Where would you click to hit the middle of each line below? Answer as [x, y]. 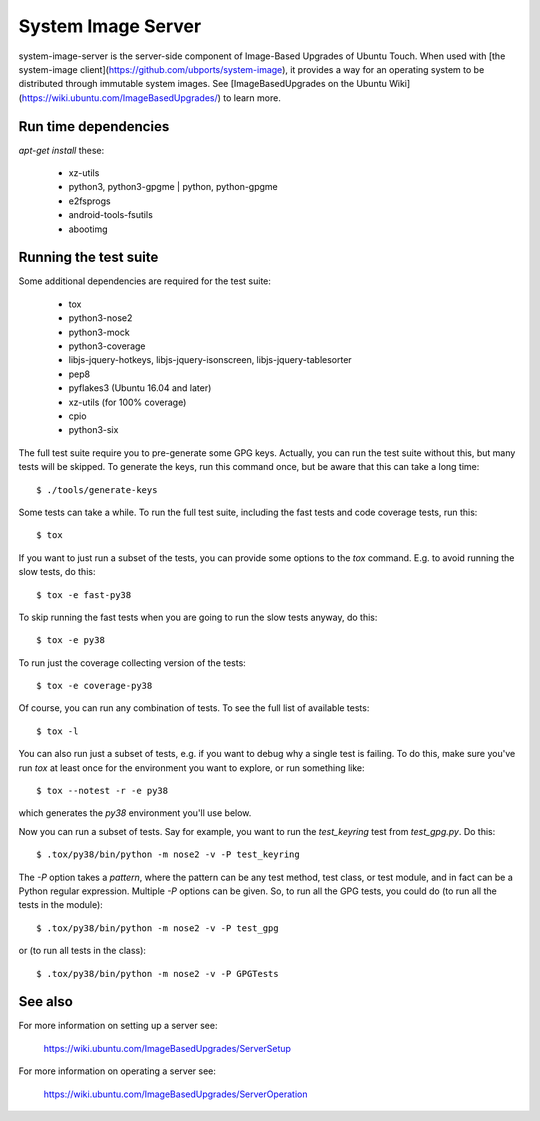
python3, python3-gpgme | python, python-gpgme [173, 187]
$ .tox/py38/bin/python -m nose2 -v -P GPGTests [157, 973]
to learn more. [252, 97]
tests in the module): [61, 905]
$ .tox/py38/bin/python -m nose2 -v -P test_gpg [157, 928]
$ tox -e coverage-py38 [94, 686]
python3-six [93, 430]
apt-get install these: [61, 150]
